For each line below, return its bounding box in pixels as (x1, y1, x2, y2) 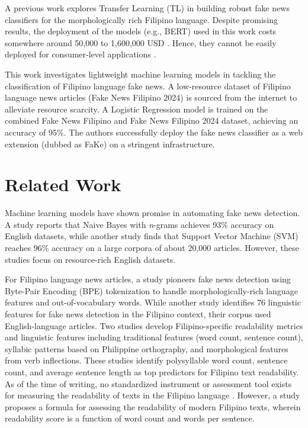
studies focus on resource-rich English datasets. (5, 253, 176, 265)
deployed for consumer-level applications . (5, 48, 156, 60)
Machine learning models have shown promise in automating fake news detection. (5, 207, 300, 219)
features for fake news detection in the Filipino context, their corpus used (5, 308, 271, 320)
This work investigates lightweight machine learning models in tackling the (5, 67, 276, 80)
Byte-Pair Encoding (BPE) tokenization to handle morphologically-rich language (5, 284, 298, 297)
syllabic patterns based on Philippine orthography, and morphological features (5, 342, 288, 355)
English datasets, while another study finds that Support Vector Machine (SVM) (5, 230, 299, 242)
